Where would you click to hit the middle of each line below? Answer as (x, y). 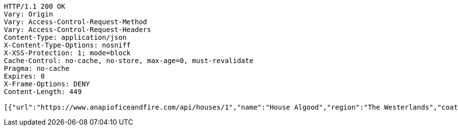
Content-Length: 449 (43, 92)
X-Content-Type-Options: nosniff (67, 45)
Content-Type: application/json (65, 37)
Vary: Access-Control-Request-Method (76, 22)
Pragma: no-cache (37, 68)
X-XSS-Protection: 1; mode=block (67, 53)
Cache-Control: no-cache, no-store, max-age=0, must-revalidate (129, 61)
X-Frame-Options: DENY (47, 84)
